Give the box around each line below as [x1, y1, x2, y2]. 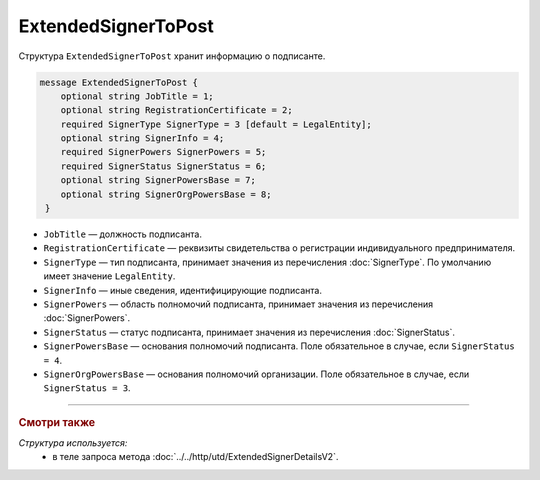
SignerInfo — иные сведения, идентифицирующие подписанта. [43, 284, 322, 296]
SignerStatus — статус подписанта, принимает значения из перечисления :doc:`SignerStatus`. [43, 326, 455, 338]
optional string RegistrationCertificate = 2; [60, 105, 294, 116]
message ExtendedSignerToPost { [39, 76, 199, 88]
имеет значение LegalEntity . [43, 270, 176, 282]
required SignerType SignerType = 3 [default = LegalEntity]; [60, 118, 372, 130]
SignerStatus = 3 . [43, 382, 131, 394]
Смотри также [18, 415, 96, 429]
